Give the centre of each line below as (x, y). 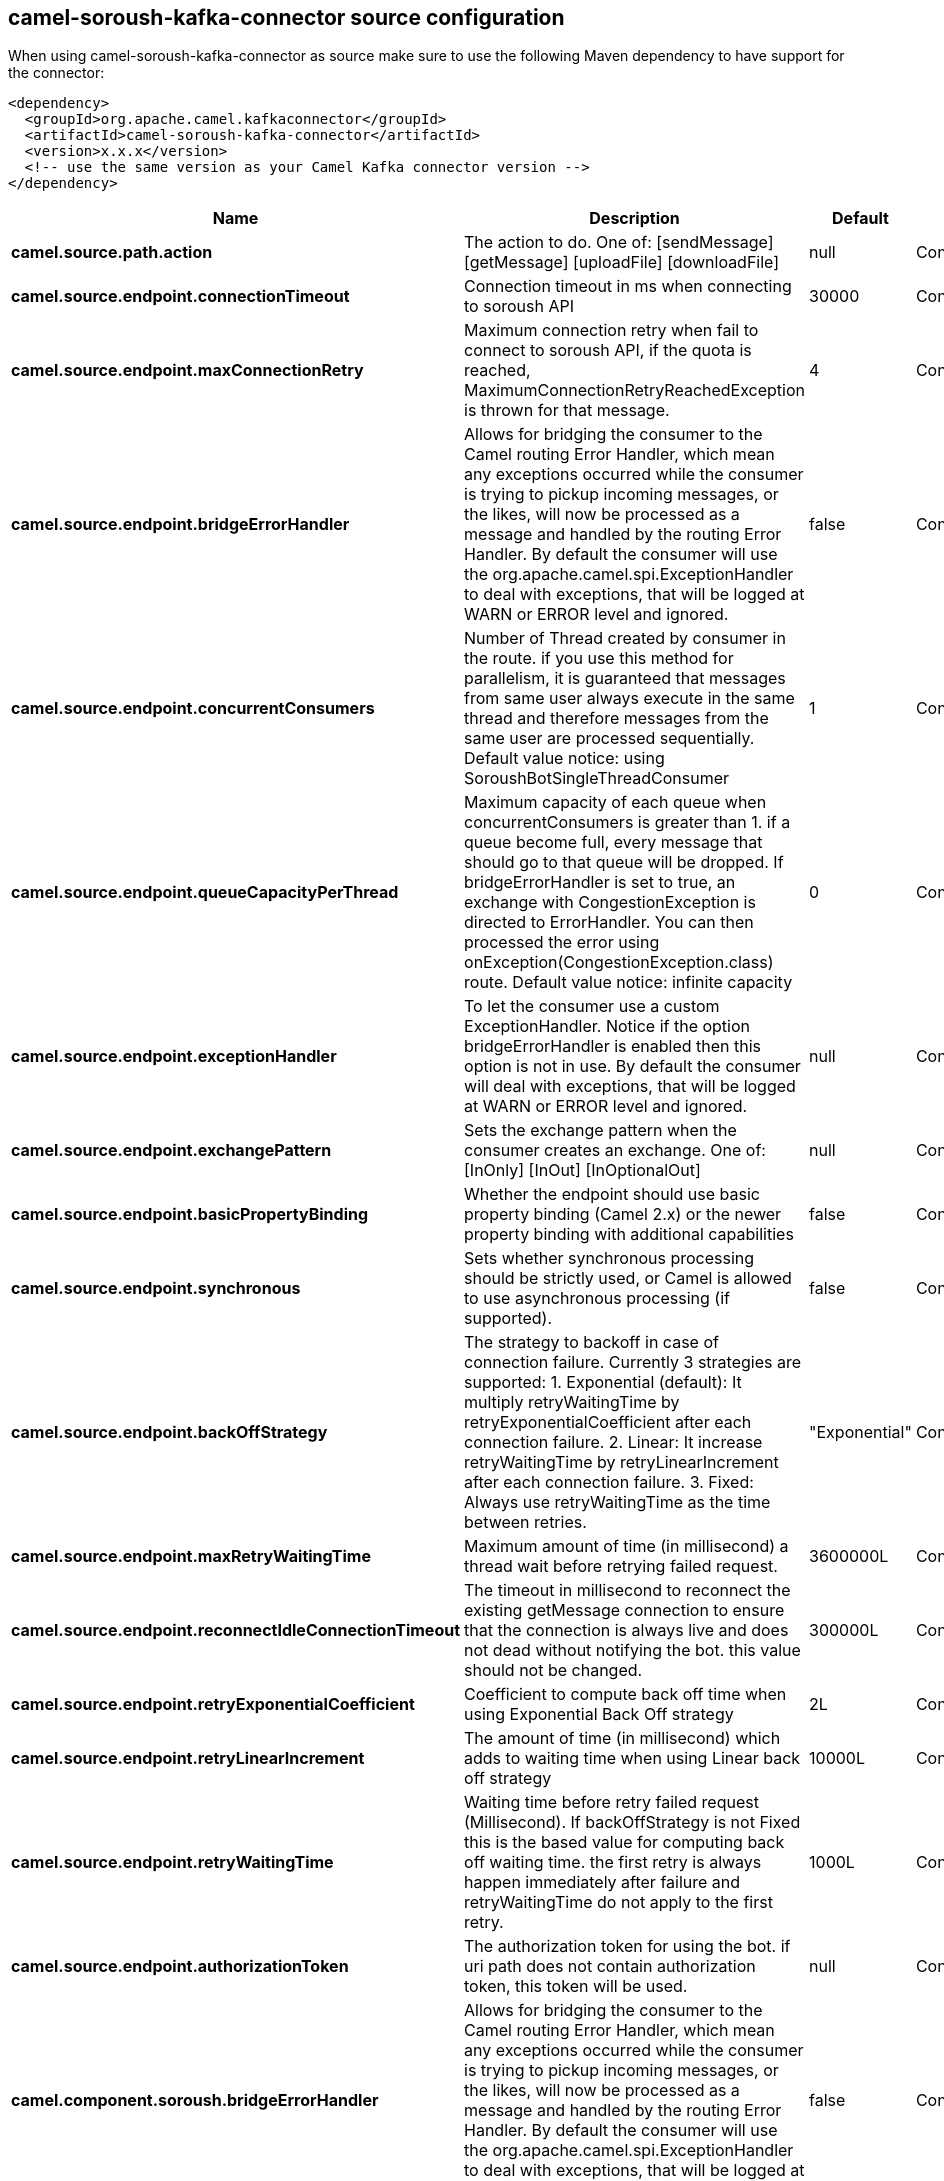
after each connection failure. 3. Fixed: (609, 1482)
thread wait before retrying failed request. (621, 1566)
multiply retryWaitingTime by (572, 1402)
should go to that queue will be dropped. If (624, 862)
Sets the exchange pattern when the (600, 1130)
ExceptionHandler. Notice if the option (607, 1026)
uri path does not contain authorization (610, 1966)
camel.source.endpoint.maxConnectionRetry (187, 370)
